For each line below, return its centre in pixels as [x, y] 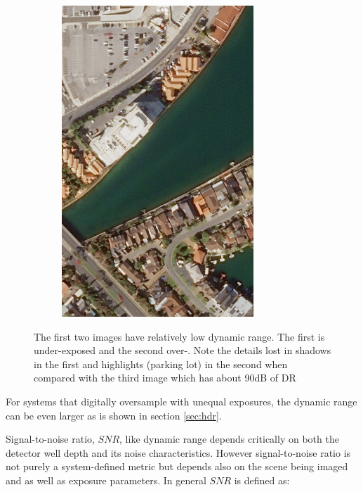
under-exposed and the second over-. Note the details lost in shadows [183, 350]
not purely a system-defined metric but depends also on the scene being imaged [177, 466]
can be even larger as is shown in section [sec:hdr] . [114, 415]
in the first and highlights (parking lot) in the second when [161, 364]
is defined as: [262, 480]
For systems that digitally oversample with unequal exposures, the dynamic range [181, 401]
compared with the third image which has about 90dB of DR [165, 378]
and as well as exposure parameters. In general [106, 480]
